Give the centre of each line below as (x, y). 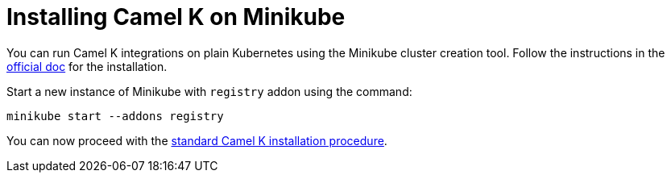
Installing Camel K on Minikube (176, 17)
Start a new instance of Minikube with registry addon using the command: (209, 91)
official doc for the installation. (87, 66)
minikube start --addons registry (115, 116)
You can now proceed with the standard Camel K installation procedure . (197, 140)
